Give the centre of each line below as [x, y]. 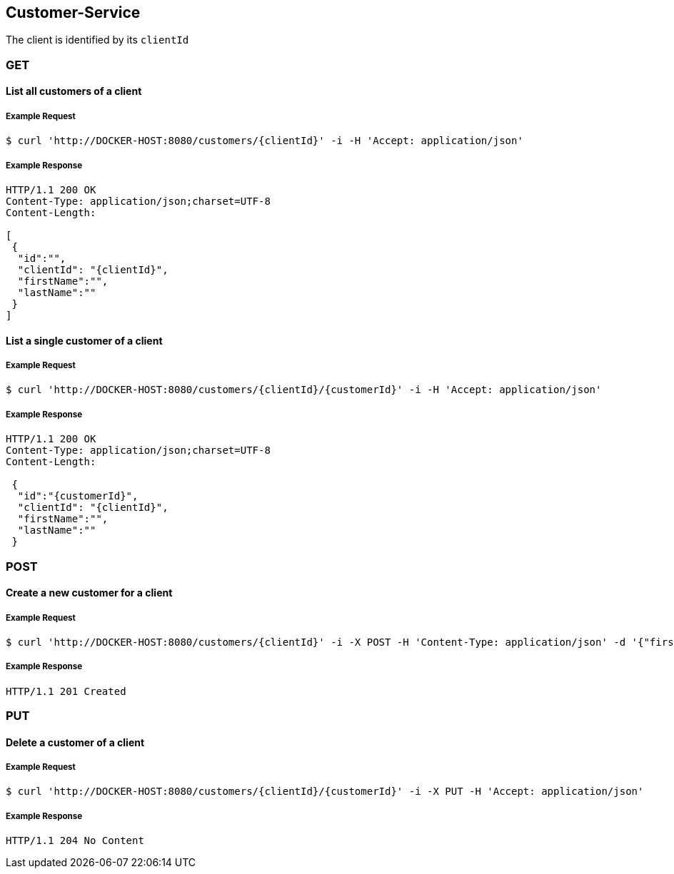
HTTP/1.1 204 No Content [75, 841]
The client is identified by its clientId [97, 40]
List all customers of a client [74, 91]
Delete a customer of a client [75, 742]
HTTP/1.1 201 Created [66, 691]
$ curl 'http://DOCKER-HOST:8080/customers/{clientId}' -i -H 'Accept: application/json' [265, 141]
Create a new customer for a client [89, 593]
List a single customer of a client [84, 340]
